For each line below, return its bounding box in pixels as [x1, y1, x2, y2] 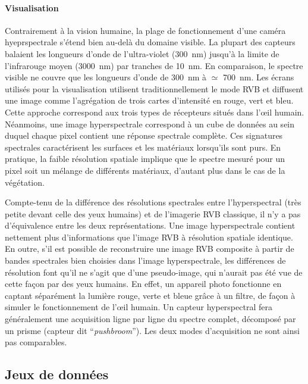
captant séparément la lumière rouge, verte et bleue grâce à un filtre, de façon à [5, 289, 296, 301]
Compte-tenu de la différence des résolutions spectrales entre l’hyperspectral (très [5, 196, 301, 208]
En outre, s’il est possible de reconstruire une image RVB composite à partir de [5, 242, 294, 255]
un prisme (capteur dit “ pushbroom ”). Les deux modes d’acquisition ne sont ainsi [5, 324, 300, 336]
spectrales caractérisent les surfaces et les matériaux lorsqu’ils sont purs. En [5, 141, 281, 153]
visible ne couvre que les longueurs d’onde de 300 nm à [5, 71, 207, 83]
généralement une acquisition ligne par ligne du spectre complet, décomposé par [5, 313, 296, 325]
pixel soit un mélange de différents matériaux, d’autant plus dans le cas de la [5, 164, 285, 176]
